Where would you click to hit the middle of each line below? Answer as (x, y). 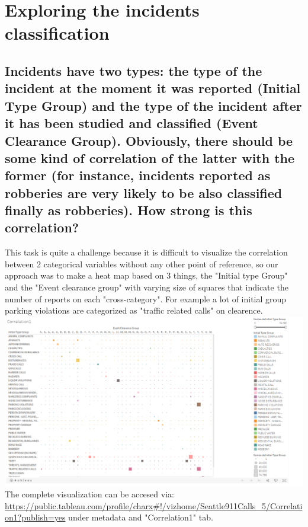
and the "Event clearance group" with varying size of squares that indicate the (147, 287)
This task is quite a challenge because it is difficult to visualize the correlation (146, 252)
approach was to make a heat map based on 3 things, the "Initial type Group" (146, 275)
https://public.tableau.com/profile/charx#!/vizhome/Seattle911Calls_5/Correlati (154, 505)
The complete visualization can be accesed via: (89, 494)
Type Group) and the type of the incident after (153, 105)
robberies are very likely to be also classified (144, 192)
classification (57, 33)
